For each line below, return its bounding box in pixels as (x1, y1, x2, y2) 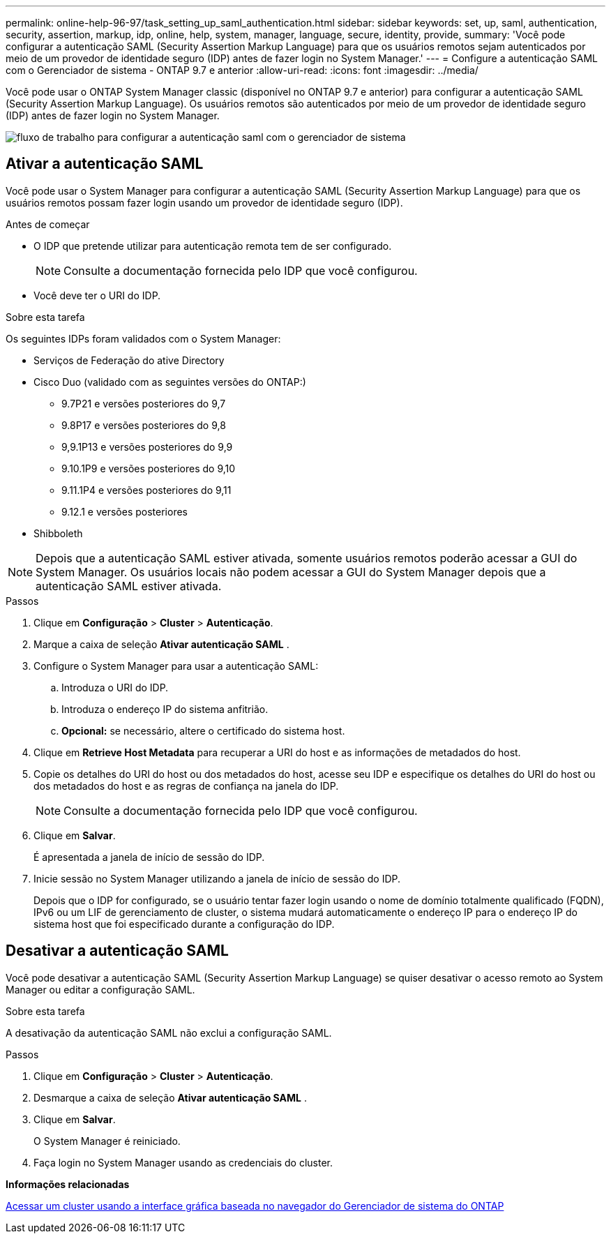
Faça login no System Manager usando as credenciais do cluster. (33, 1156, 333, 1169)
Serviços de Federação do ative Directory (33, 354, 225, 366)
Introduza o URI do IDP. (61, 681, 169, 693)
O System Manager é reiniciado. (33, 1134, 181, 1147)
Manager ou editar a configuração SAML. (6, 983, 195, 996)
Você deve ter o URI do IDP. (33, 289, 161, 301)
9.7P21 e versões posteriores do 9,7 (61, 397, 226, 410)
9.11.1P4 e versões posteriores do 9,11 (61, 483, 232, 496)
